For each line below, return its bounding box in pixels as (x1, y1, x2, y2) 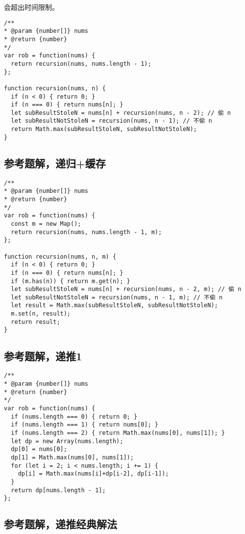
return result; (11, 318, 60, 325)
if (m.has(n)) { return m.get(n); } (11, 277, 130, 285)
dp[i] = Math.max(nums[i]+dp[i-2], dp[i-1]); (18, 470, 169, 478)
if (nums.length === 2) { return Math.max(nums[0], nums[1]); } (11, 429, 225, 436)
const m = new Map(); (11, 220, 81, 227)
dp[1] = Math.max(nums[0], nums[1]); (11, 454, 134, 461)
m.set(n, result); (11, 310, 71, 318)
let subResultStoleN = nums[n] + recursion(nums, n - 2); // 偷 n (11, 109, 231, 116)
